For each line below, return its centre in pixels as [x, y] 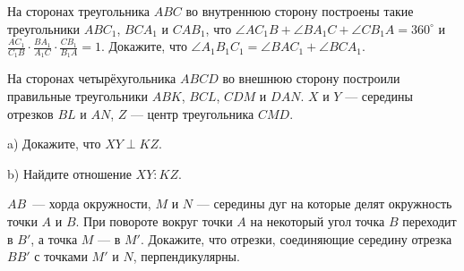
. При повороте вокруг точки [154, 220]
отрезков [30, 113]
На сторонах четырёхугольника [92, 78]
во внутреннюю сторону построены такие [300, 11]
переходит [430, 220]
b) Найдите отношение [69, 173]
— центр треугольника [192, 113]
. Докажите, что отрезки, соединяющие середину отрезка [296, 238]
